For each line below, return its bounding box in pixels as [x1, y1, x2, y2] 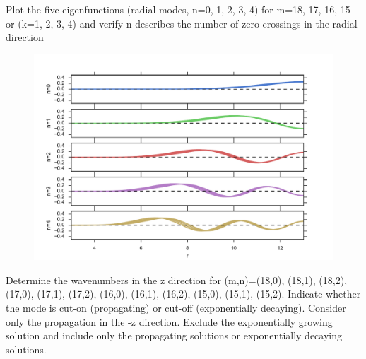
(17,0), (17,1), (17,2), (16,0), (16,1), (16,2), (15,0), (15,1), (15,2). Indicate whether [6, 286, 361, 301]
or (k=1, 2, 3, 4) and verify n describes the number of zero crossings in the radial [6, 16, 358, 30]
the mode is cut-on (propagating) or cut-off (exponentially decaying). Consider [6, 300, 346, 315]
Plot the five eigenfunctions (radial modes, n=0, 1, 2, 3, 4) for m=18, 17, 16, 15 [6, 2, 350, 16]
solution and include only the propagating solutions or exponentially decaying [6, 328, 342, 343]
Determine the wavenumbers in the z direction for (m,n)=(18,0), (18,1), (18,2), [6, 272, 348, 287]
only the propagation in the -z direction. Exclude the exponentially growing [6, 314, 333, 329]
